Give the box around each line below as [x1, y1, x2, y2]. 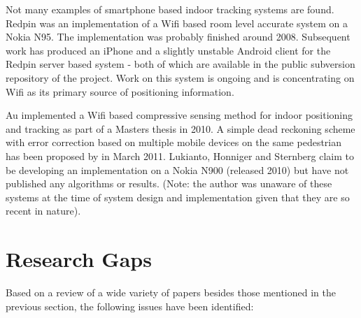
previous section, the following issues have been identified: [6, 298, 254, 313]
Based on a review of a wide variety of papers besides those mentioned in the [6, 285, 336, 300]
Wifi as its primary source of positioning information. [6, 84, 234, 99]
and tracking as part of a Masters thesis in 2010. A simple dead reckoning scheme [6, 121, 355, 136]
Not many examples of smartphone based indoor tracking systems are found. [6, 2, 334, 16]
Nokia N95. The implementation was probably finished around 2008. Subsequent [6, 29, 351, 44]
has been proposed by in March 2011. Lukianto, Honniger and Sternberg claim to [6, 148, 354, 163]
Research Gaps [6, 245, 152, 273]
